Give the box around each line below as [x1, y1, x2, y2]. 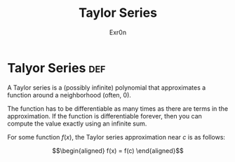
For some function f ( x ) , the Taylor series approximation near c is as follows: [7, 133, 226, 141]
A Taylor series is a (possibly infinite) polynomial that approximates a [7, 83, 206, 92]
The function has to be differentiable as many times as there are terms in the [7, 104, 229, 113]
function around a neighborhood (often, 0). [7, 90, 132, 99]
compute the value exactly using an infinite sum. [7, 119, 147, 128]
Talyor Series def [7, 60, 106, 76]
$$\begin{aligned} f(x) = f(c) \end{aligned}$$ [52, 146, 184, 155]
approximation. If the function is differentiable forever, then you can [7, 112, 202, 120]
